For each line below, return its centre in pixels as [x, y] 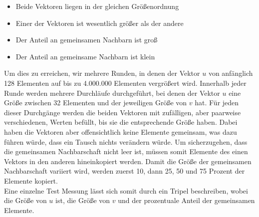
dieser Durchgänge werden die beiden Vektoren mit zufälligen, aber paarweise [123, 112]
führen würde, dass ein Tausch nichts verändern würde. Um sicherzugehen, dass [126, 141]
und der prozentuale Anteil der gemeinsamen [186, 200]
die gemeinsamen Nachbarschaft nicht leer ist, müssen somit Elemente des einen [126, 151]
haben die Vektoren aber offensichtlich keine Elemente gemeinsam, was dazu [121, 131]
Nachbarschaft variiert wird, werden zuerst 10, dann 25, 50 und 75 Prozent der [125, 171]
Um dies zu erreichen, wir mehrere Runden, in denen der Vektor [102, 73]
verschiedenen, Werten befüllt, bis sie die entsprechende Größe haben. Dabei [121, 122]
